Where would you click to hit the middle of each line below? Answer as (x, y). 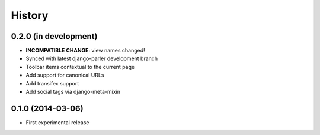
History (30, 15)
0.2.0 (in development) (54, 36)
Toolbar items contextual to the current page (80, 67)
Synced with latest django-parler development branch (92, 58)
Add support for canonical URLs (65, 75)
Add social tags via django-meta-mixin (73, 92)
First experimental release (57, 122)
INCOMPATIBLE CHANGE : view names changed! (85, 51)
